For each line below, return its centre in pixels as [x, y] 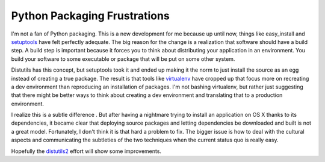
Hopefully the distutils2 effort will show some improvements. [86, 151]
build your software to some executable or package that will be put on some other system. [123, 59]
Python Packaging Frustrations [90, 16]
